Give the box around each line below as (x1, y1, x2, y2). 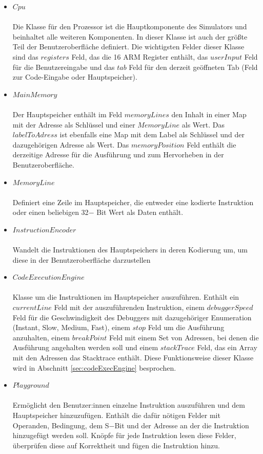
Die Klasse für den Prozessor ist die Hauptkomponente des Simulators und (12, 21, 247, 32)
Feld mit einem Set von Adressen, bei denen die (109, 332, 259, 342)
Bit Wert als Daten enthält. (96, 207, 184, 217)
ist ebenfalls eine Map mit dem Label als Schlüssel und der (59, 129, 245, 140)
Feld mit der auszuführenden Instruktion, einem (54, 302, 205, 313)
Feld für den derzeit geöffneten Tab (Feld (129, 61, 258, 72)
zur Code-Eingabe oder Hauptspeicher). (12, 71, 137, 82)
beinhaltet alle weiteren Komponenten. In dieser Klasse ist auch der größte (12, 31, 248, 42)
